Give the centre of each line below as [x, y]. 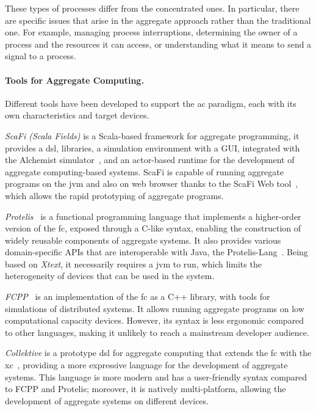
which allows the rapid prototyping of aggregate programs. [114, 195]
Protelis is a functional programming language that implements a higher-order [153, 216]
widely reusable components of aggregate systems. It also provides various [143, 240]
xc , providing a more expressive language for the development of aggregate [146, 365]
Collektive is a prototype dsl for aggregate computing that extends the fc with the [158, 353]
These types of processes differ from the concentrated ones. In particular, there [152, 8]
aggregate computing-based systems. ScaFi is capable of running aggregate [144, 171]
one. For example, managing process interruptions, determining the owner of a [151, 32]
